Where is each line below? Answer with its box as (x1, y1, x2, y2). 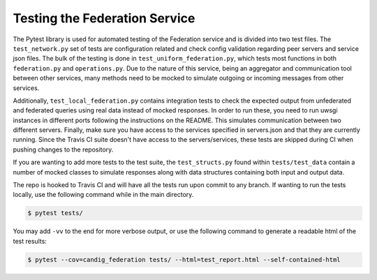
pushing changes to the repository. (13, 145, 114, 154)
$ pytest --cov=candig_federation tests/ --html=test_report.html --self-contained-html (27, 256, 341, 263)
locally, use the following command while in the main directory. (13, 191, 194, 199)
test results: (13, 237, 47, 245)
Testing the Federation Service (13, 10, 195, 26)
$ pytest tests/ (27, 209, 84, 217)
